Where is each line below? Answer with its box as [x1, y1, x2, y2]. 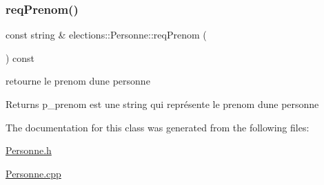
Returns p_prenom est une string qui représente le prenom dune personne [6, 97, 319, 111]
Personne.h [6, 143, 52, 157]
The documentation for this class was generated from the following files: [6, 120, 310, 134]
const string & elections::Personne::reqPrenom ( [6, 28, 207, 42]
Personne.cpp [6, 166, 61, 180]
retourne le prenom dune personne [6, 74, 150, 88]
